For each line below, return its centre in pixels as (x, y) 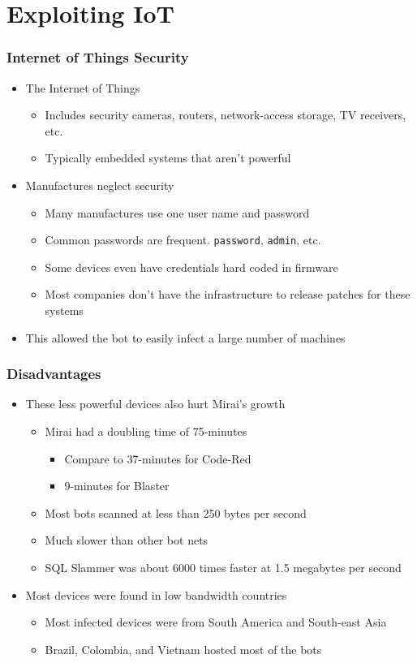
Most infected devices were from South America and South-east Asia (216, 622)
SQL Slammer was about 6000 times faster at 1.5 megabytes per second (223, 567)
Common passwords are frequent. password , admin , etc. (183, 240)
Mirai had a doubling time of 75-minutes (146, 431)
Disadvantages (54, 374)
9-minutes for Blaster (117, 486)
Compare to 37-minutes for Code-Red (158, 458)
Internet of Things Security (98, 57)
